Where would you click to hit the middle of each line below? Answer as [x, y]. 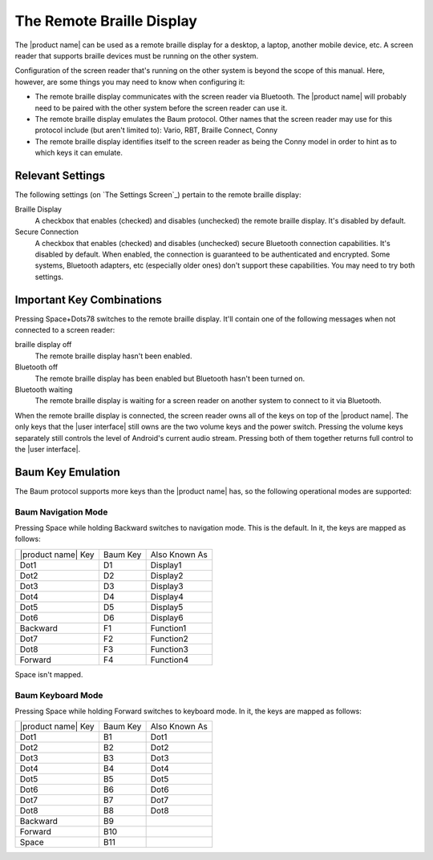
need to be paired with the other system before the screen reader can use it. [161, 107]
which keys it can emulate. [79, 153]
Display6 [167, 617]
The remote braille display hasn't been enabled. [113, 356]
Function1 [168, 628]
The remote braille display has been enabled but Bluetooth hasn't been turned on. [170, 378]
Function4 [170, 660]
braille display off [43, 345]
